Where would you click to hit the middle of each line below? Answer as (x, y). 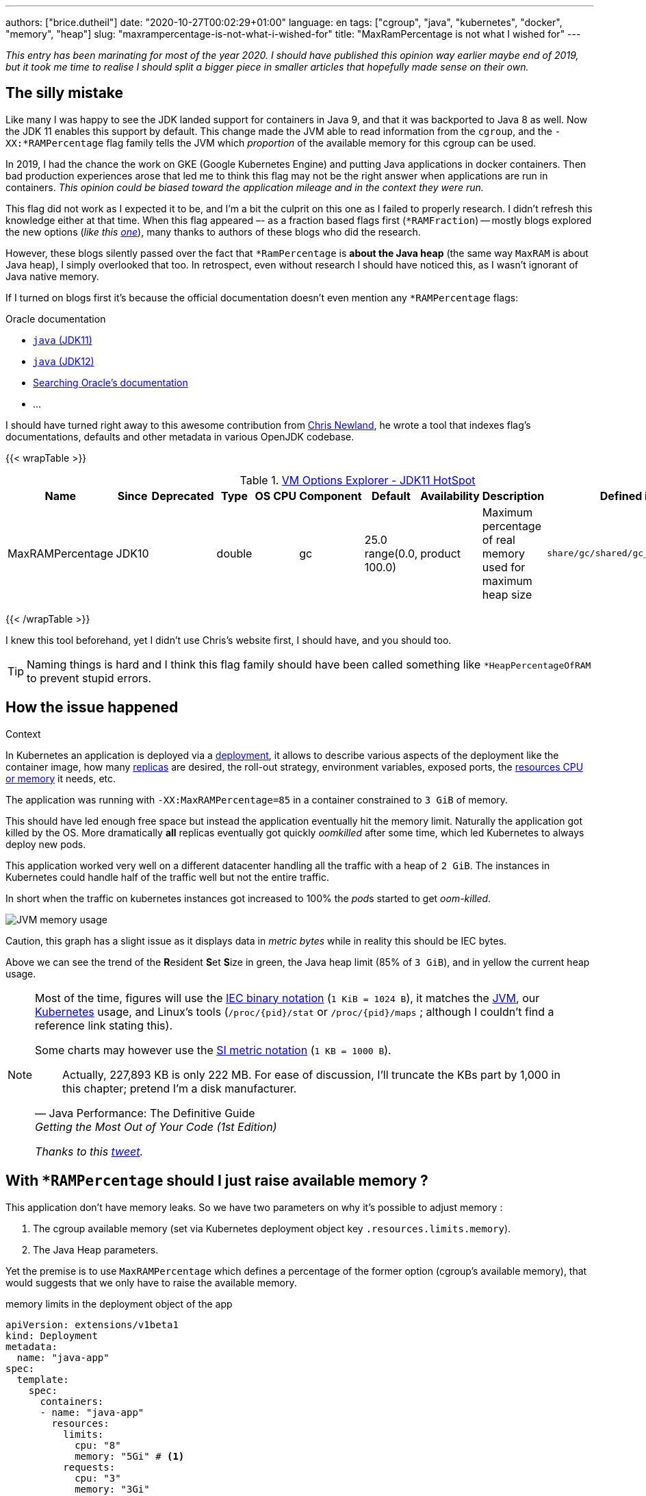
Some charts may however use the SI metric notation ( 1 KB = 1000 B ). (213, 1050)
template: (43, 1379)
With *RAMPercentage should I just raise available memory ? (217, 1181)
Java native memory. (52, 276)
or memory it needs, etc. (61, 778)
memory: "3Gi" (112, 1489)
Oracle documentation (56, 319)
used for (504, 567)
